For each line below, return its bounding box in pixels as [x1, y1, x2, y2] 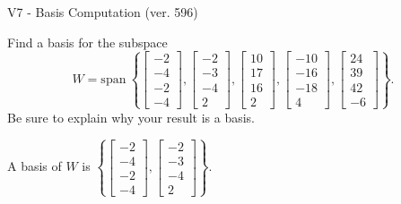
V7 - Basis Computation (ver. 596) [7, 3, 198, 21]
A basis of [7, 157, 62, 175]
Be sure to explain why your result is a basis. [7, 107, 256, 126]
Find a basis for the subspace [7, 32, 168, 51]
